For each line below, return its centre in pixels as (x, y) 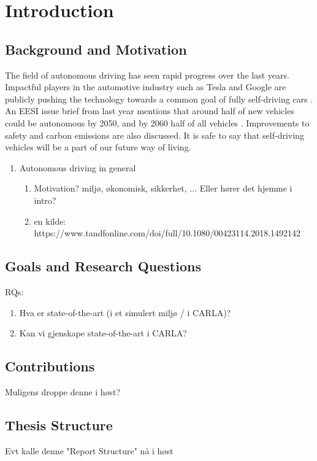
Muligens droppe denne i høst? (63, 391)
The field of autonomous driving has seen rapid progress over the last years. (147, 75)
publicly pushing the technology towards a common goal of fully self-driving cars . (159, 99)
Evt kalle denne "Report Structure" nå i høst (89, 450)
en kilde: (50, 221)
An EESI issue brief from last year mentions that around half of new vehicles (150, 111)
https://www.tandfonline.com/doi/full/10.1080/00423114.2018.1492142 (167, 233)
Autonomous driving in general (78, 167)
